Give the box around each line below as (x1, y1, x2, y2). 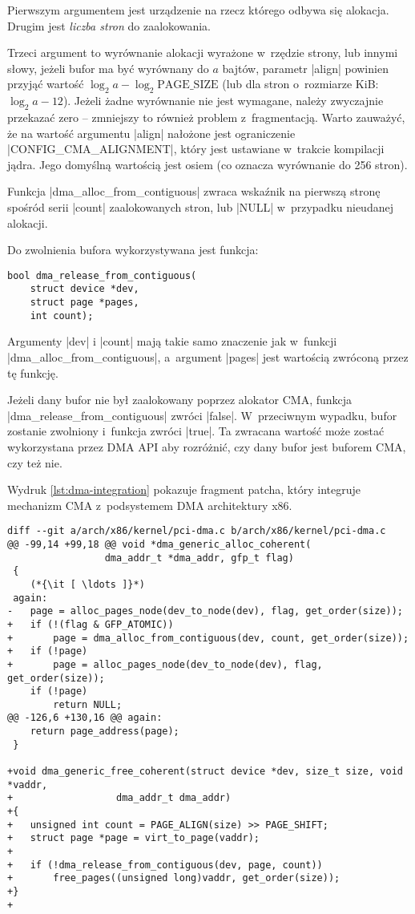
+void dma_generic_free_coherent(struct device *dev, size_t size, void (7, 766, 403, 778)
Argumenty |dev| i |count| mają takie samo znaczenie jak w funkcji (7, 333, 337, 350)
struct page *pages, (30, 297, 139, 309)
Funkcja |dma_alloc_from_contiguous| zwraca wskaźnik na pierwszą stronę (7, 183, 381, 200)
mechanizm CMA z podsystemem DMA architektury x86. (7, 496, 292, 513)
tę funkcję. (7, 364, 58, 381)
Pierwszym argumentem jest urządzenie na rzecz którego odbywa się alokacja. (7, 2, 389, 18)
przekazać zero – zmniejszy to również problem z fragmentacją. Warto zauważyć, (7, 108, 405, 125)
